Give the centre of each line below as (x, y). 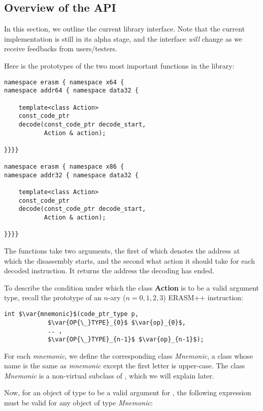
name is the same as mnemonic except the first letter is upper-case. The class (125, 366)
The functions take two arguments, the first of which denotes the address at (122, 251)
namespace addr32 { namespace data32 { (71, 175)
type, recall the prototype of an (53, 297)
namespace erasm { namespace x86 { (64, 167)
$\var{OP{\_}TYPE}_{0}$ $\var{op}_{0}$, (117, 322)
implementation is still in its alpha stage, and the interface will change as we (123, 38)
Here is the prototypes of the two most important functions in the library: (119, 65)
